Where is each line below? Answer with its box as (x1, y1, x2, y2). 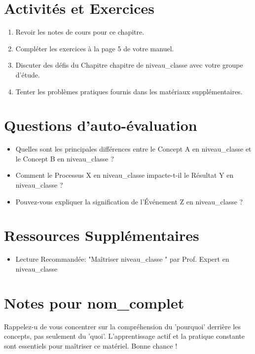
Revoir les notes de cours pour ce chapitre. (15, 27, 145, 37)
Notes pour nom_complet (4, 292, 184, 313)
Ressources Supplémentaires (4, 225, 199, 245)
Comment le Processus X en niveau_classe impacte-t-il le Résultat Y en (15, 170, 234, 180)
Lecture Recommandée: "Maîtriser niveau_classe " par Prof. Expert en (15, 254, 229, 264)
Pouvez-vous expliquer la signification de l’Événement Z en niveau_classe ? (15, 196, 243, 206)
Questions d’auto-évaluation (4, 115, 197, 135)
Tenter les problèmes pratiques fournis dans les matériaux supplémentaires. (15, 86, 243, 96)
